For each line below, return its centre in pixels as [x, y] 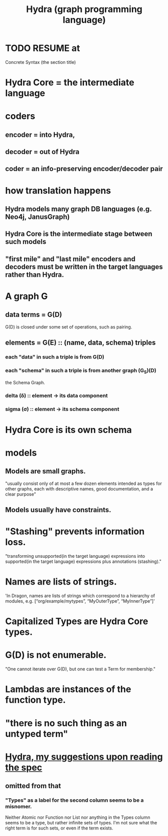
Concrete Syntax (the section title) [41, 62]
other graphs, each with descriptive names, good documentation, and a [79, 488]
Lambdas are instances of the [68, 689]
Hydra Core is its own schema [68, 430]
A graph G [27, 297]
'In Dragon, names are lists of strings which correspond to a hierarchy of [80, 596]
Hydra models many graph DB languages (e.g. [78, 209]
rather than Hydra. [35, 274]
